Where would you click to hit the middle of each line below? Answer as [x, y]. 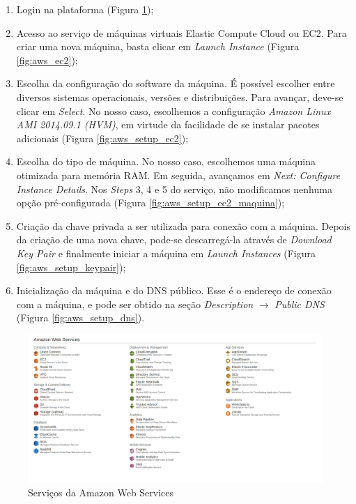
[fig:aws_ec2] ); [47, 60]
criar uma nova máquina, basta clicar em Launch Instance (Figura [158, 46]
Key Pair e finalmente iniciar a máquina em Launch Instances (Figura [166, 253]
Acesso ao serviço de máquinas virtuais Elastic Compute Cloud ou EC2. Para [181, 32]
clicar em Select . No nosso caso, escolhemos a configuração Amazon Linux [173, 110]
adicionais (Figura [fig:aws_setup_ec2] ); [102, 138]
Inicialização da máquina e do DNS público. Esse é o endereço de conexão [174, 290]
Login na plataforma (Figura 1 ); [85, 9]
